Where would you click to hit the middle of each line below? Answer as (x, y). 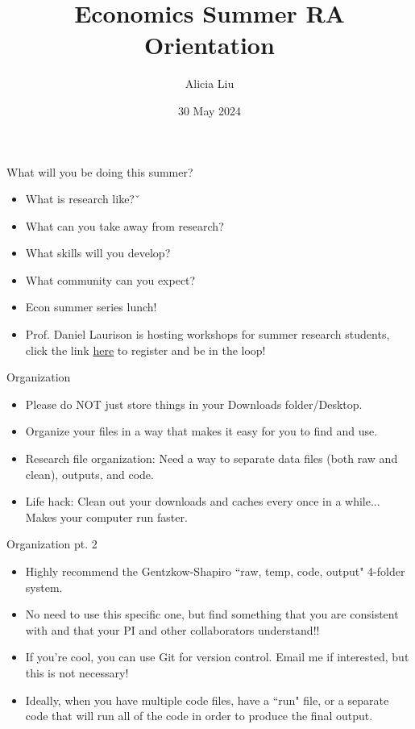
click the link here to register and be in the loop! (145, 350)
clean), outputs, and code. (89, 474)
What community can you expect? (110, 279)
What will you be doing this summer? (100, 171)
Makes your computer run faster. (106, 517)
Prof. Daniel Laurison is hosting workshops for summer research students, (207, 334)
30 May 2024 (210, 110)
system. (44, 587)
